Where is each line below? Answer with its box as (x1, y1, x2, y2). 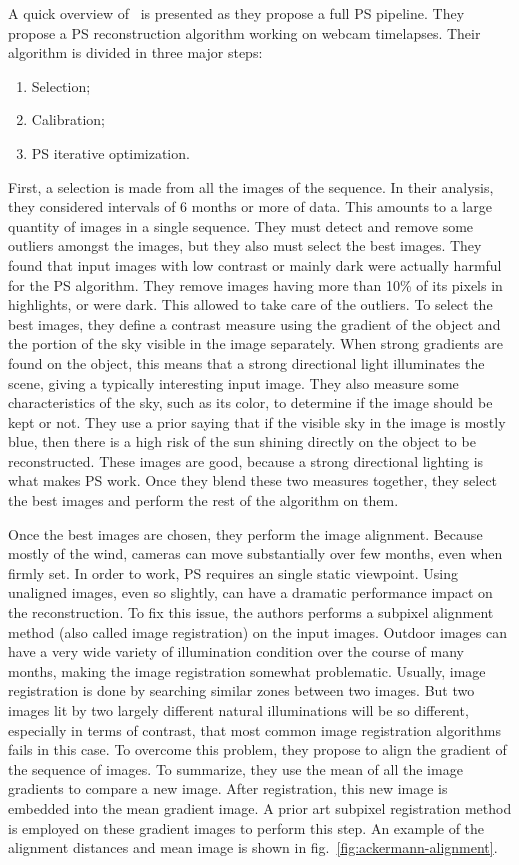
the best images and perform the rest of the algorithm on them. (8, 490, 399, 511)
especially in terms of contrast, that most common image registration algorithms (8, 719, 501, 740)
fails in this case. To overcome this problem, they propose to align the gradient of (8, 739, 507, 760)
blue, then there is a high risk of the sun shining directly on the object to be (8, 431, 476, 452)
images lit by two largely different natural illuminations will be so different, (8, 700, 469, 720)
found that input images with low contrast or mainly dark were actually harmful (8, 254, 502, 275)
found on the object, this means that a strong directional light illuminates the (8, 352, 485, 373)
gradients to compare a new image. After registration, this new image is (8, 778, 448, 799)
